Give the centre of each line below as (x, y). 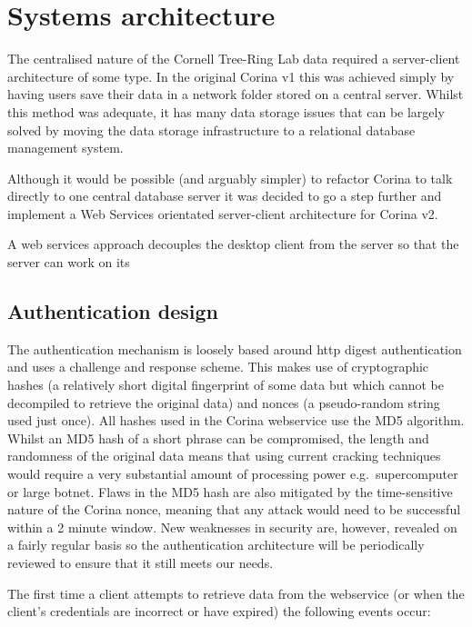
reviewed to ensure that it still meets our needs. (141, 562)
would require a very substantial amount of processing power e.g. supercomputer (233, 474)
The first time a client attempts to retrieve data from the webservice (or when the (236, 593)
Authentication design (113, 311)
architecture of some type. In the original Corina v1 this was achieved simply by (231, 76)
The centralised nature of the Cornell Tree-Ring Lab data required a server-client (234, 59)
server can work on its (69, 262)
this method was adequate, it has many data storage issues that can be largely (226, 111)
